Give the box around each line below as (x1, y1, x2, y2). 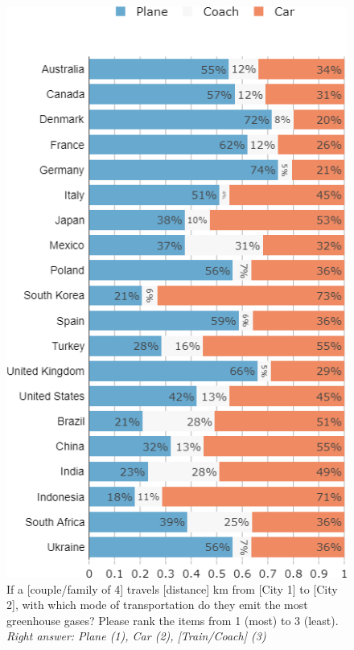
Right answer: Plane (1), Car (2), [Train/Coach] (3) (6, 627, 266, 644)
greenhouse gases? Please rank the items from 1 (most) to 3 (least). (6, 611, 339, 628)
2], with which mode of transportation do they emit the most (6, 596, 308, 613)
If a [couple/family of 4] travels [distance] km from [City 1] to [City (6, 580, 338, 597)
